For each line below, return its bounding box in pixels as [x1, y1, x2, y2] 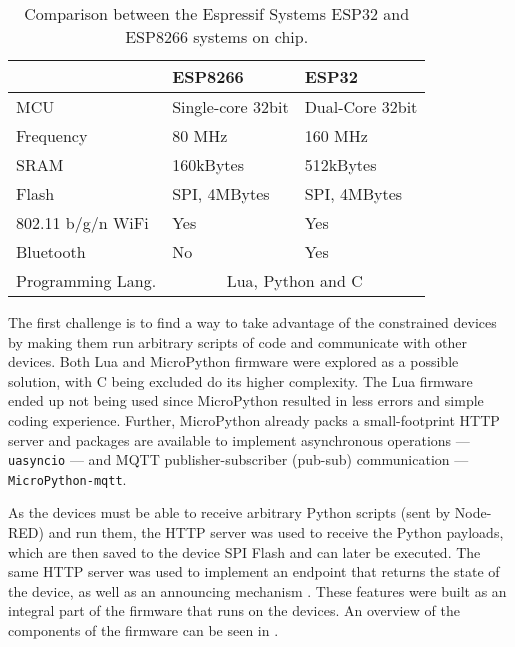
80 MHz [172, 124, 228, 147]
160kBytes [172, 153, 244, 176]
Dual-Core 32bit [304, 95, 418, 118]
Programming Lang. [16, 269, 157, 292]
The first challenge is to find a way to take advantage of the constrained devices [8, 312, 497, 332]
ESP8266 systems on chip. [125, 25, 309, 48]
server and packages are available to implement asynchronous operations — [8, 429, 470, 450]
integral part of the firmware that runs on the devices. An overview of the [8, 600, 460, 621]
